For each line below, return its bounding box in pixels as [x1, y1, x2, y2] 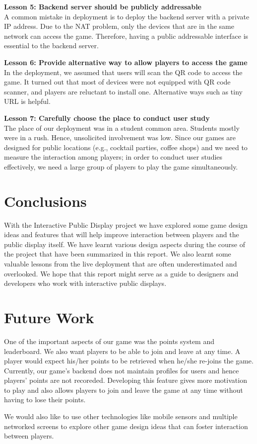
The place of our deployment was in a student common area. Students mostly [4, 122, 240, 133]
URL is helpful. [4, 96, 51, 106]
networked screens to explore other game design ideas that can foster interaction [4, 421, 248, 431]
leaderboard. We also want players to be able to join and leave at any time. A [4, 346, 241, 356]
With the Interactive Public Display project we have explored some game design [4, 219, 248, 230]
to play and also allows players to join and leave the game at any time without [4, 384, 243, 395]
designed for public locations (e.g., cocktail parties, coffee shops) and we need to [4, 142, 248, 152]
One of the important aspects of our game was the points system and [4, 336, 215, 346]
